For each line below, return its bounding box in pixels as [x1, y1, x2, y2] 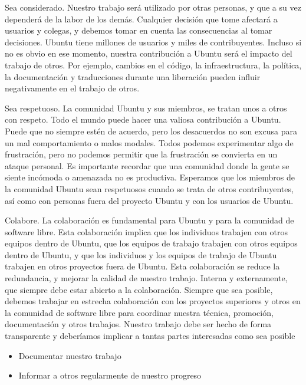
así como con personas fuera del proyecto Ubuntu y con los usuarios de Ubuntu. [5, 194, 294, 206]
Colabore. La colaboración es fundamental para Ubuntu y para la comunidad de [5, 214, 294, 226]
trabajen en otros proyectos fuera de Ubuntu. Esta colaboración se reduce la [5, 260, 280, 272]
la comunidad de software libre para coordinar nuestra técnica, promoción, [5, 306, 274, 318]
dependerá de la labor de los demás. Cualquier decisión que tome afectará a [5, 12, 278, 25]
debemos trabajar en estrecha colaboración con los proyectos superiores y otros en [5, 295, 301, 307]
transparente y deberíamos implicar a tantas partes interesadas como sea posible [5, 330, 295, 342]
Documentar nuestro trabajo [18, 349, 121, 361]
